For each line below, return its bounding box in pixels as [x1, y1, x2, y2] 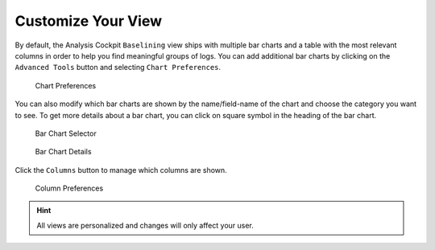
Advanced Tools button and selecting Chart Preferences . [14, 63, 222, 72]
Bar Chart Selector [35, 129, 97, 138]
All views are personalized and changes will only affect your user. [36, 220, 254, 230]
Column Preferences [35, 183, 104, 193]
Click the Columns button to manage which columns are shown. [14, 165, 227, 174]
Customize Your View [14, 12, 163, 30]
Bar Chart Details [35, 147, 92, 157]
